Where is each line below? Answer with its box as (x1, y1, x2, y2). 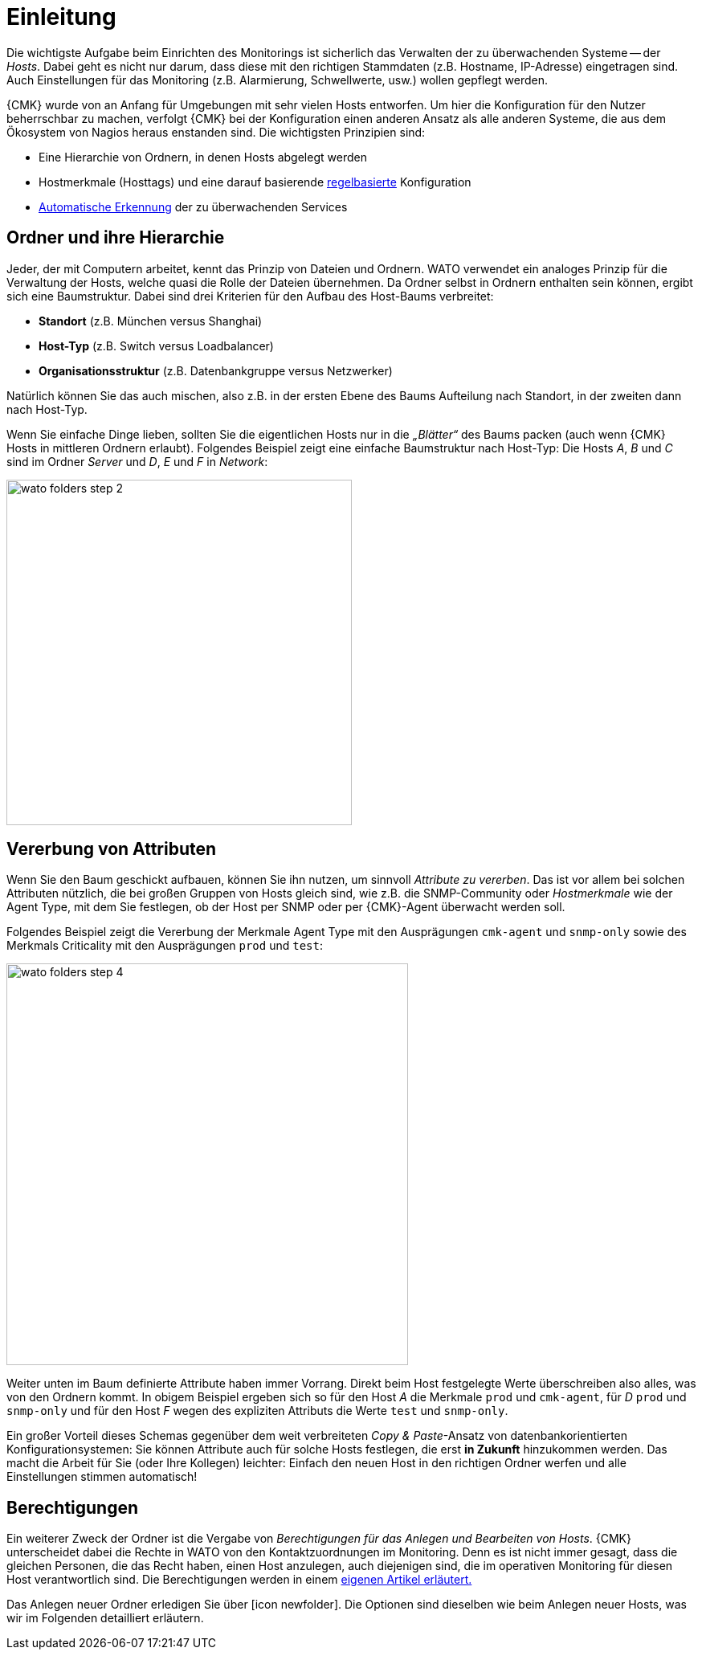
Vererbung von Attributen (6, 839, 217, 860)
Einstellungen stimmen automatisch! (6, 1470, 198, 1484)
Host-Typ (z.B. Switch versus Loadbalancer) (39, 338, 274, 353)
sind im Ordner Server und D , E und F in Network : (6, 454, 268, 468)
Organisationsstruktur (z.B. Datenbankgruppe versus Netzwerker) (39, 363, 393, 378)
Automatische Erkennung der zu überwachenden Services (39, 199, 348, 214)
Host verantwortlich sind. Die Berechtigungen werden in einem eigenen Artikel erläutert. (6, 1572, 472, 1587)
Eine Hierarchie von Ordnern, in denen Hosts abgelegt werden (39, 149, 367, 164)
